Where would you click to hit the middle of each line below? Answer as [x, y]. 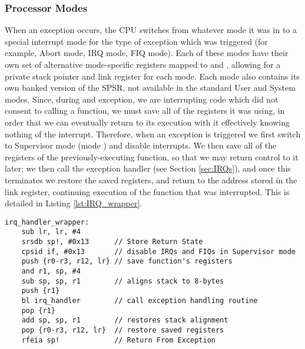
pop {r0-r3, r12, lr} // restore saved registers [123, 330]
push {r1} [41, 291]
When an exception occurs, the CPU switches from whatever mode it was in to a [151, 30]
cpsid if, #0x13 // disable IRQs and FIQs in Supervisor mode [158, 251]
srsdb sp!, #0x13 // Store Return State [112, 242]
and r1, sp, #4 [51, 271]
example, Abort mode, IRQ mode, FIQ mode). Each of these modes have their [147, 53]
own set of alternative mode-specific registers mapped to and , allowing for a [143, 64]
